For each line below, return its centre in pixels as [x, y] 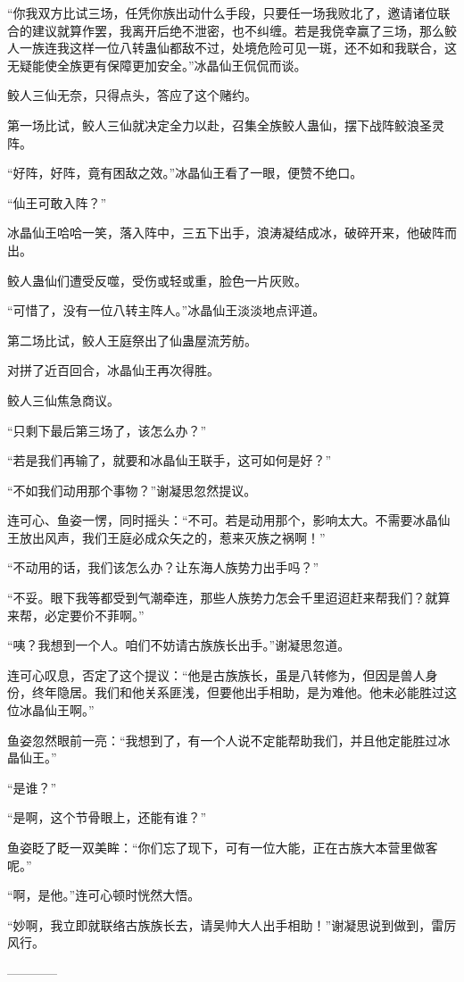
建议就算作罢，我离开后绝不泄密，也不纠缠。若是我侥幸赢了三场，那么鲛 [244, 30]
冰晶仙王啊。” [57, 710]
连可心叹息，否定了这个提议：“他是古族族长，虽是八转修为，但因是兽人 [216, 674]
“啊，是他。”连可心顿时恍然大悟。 [104, 895]
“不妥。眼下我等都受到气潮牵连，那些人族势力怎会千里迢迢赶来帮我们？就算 [229, 598]
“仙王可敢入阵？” [57, 202]
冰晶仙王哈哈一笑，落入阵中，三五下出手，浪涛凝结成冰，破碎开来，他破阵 [226, 233]
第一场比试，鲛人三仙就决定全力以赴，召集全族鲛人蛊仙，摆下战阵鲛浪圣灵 [226, 125]
